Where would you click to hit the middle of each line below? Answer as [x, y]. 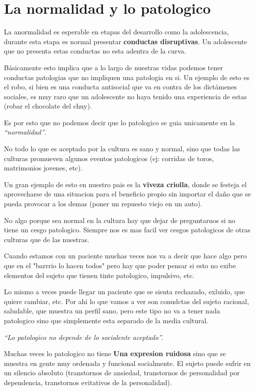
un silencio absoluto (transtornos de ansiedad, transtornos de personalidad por [122, 373]
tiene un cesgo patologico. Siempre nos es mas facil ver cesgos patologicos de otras [127, 230]
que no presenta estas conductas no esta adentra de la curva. [95, 51]
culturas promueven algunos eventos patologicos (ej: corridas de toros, [109, 158]
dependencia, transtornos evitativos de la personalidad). [88, 382]
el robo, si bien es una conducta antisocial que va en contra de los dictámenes [120, 87]
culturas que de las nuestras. [47, 239]
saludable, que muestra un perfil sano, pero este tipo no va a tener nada [112, 311]
